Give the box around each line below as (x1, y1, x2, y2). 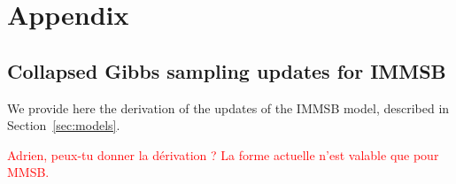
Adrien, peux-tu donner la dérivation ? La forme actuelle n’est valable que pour (7, 145, 439, 164)
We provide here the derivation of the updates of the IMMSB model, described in (7, 98, 450, 117)
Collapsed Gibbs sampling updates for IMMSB (7, 57, 446, 84)
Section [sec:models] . (7, 116, 120, 134)
